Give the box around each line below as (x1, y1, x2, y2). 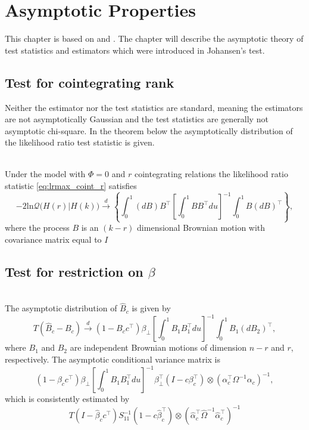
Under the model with (5, 168, 86, 180)
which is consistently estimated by (5, 392, 130, 405)
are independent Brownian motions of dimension (70, 341, 247, 354)
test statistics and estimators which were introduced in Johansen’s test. (5, 44, 265, 56)
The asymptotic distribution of (5, 302, 117, 314)
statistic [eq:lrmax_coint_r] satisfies (5, 180, 137, 192)
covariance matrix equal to (5, 233, 102, 245)
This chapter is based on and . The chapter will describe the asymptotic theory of (5, 32, 304, 45)
